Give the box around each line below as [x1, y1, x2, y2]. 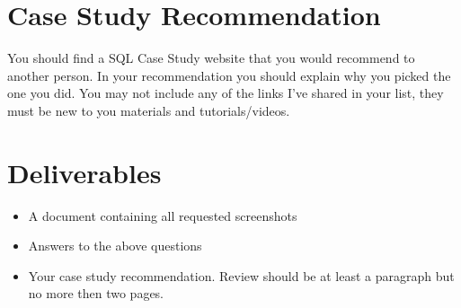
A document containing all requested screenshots [28, 206, 297, 224]
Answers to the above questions [28, 236, 202, 255]
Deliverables [7, 154, 162, 190]
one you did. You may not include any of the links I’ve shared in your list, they [7, 84, 444, 102]
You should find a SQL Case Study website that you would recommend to [7, 48, 415, 67]
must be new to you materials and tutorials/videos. [7, 101, 290, 119]
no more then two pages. [28, 284, 164, 303]
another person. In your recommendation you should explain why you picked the [7, 66, 451, 84]
